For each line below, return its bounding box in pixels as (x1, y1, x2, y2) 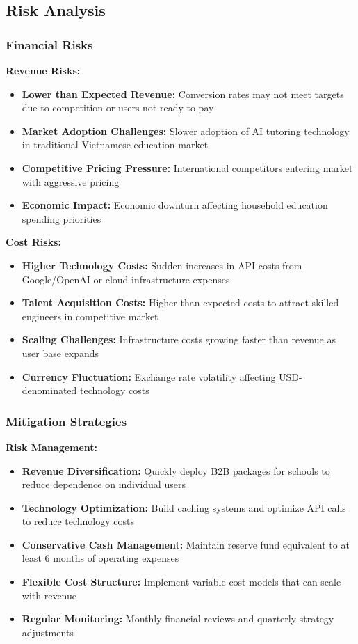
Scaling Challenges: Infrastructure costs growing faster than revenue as (22, 332, 336, 347)
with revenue (22, 588, 77, 602)
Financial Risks (6, 36, 93, 53)
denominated (22, 383, 77, 398)
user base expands (22, 345, 99, 360)
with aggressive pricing (22, 174, 120, 189)
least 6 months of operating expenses (22, 551, 179, 565)
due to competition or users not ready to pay (22, 100, 214, 115)
